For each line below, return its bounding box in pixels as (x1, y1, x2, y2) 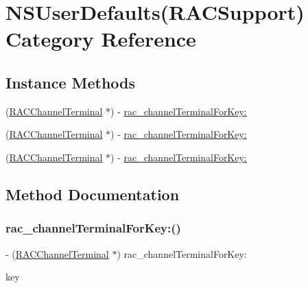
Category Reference (5, 25, 196, 53)
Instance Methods (5, 71, 135, 93)
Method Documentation (5, 183, 180, 204)
